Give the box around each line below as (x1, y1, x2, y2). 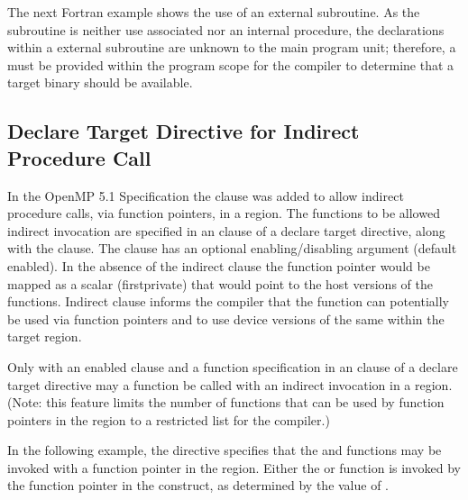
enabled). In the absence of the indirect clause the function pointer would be (7, 256, 430, 275)
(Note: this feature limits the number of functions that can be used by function (7, 393, 445, 412)
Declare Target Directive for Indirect (7, 117, 360, 145)
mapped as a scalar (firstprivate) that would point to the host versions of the (7, 274, 433, 293)
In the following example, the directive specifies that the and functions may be (7, 441, 442, 459)
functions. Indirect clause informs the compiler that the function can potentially (7, 292, 449, 311)
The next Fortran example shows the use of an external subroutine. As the (7, 3, 420, 21)
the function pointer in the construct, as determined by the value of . (7, 476, 390, 495)
